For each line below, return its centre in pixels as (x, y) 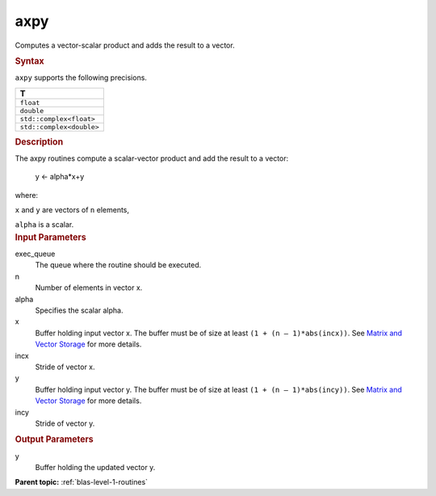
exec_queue (35, 254)
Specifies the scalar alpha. (79, 310)
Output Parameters (54, 439)
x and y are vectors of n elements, (72, 210)
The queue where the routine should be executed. (118, 265)
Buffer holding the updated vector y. (95, 467)
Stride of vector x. (65, 367)
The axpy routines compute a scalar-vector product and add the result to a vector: (152, 158)
